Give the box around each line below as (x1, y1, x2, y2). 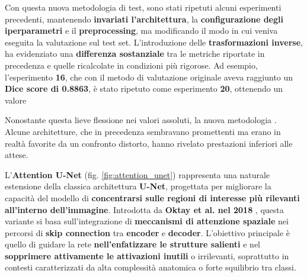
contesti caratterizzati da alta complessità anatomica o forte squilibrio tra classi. (5, 261, 296, 273)
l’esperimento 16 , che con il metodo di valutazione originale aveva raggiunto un (5, 70, 293, 83)
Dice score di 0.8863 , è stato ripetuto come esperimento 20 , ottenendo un (5, 82, 283, 95)
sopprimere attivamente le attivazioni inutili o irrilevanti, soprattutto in (5, 249, 289, 262)
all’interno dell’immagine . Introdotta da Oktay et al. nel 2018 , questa (5, 203, 284, 215)
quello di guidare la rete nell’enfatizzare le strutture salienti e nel (5, 238, 261, 250)
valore (5, 94, 27, 106)
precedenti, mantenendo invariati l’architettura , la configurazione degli (5, 12, 283, 25)
